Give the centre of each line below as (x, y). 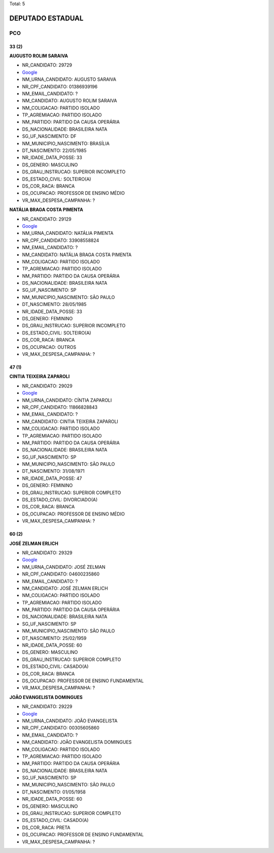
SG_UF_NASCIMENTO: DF (49, 136)
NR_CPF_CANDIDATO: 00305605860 (61, 728)
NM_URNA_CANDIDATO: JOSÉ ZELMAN (64, 567)
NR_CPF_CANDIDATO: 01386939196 (60, 86)
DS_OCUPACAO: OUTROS (49, 347)
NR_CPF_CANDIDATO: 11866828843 (60, 407)
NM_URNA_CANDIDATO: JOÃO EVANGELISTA (70, 721)
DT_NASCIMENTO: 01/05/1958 (54, 792)
